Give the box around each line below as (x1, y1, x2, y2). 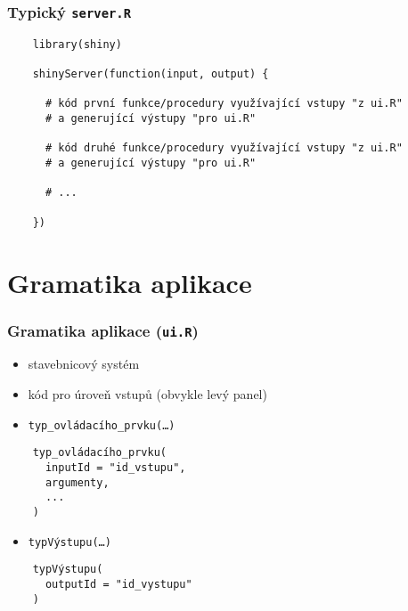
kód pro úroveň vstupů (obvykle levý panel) (28, 385, 267, 403)
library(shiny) (32, 37, 122, 51)
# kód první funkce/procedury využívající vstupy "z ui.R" (45, 97, 403, 110)
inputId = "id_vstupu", (45, 460, 186, 474)
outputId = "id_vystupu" (45, 577, 192, 591)
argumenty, (45, 476, 110, 489)
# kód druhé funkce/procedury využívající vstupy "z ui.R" (45, 142, 403, 155)
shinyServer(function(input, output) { (32, 68, 269, 81)
